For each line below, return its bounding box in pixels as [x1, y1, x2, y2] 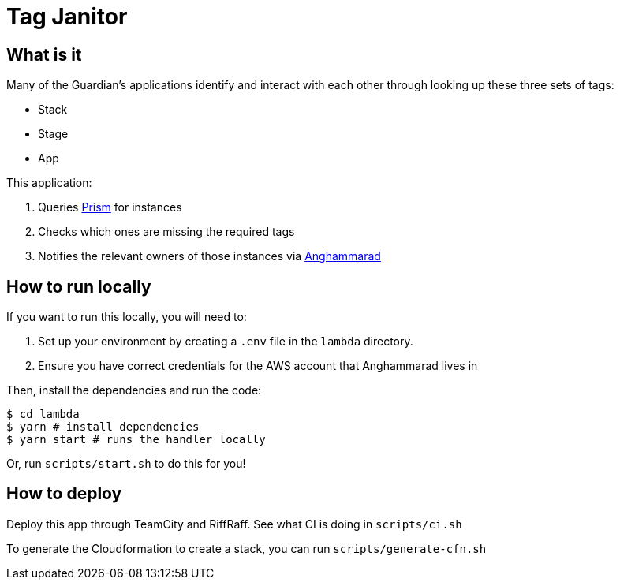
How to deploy [6, 483, 122, 504]
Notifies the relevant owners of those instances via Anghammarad [38, 249, 381, 263]
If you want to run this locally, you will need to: [6, 310, 247, 324]
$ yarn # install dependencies [6, 420, 200, 434]
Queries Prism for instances [38, 200, 182, 215]
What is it [6, 44, 82, 65]
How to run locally [6, 276, 151, 297]
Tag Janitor [6, 3, 128, 30]
